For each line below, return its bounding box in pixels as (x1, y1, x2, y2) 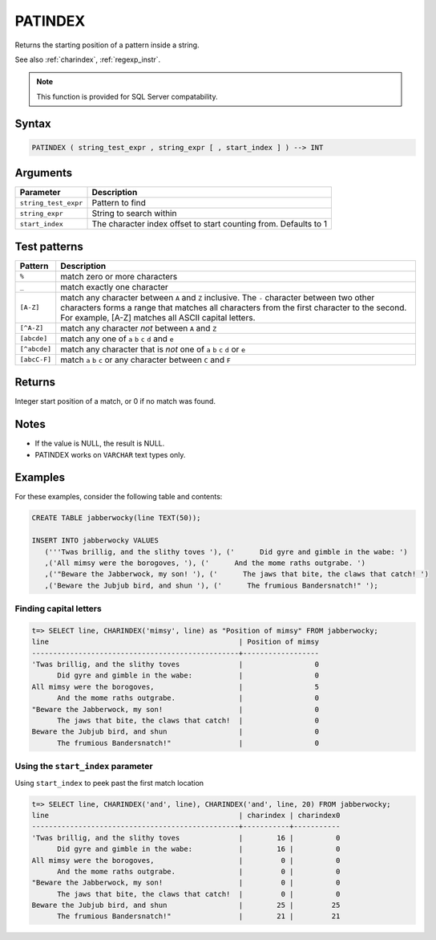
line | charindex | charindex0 (31, 811, 341, 820)
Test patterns (14, 239, 83, 253)
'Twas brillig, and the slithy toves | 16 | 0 (31, 833, 341, 842)
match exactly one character (60, 281, 168, 292)
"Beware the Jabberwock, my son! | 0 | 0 (31, 878, 341, 887)
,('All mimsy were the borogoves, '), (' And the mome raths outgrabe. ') (44, 559, 366, 568)
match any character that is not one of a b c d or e (60, 344, 246, 355)
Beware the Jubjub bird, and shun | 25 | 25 (31, 901, 341, 910)
